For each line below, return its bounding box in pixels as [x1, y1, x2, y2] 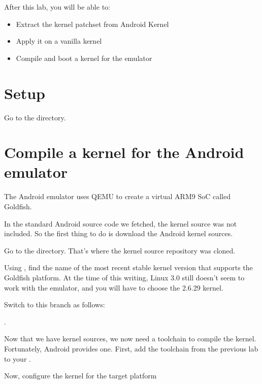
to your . [4, 353, 31, 364]
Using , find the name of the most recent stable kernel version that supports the [4, 262, 253, 273]
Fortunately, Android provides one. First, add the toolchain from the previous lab [4, 343, 258, 354]
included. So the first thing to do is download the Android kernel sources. [4, 228, 233, 239]
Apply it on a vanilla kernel [16, 36, 102, 46]
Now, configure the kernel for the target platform [4, 370, 157, 381]
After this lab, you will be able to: [4, 2, 110, 12]
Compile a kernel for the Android [4, 142, 244, 163]
